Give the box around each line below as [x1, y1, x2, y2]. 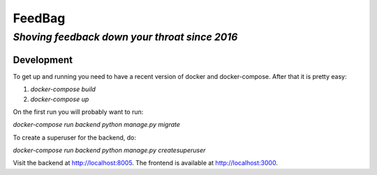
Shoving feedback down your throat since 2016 [13, 31, 238, 43]
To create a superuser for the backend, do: [13, 133, 136, 142]
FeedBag [13, 10, 66, 26]
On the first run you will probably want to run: [13, 107, 144, 116]
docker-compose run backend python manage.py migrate [13, 121, 181, 129]
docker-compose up [30, 95, 89, 103]
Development [13, 54, 73, 66]
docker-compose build [30, 85, 96, 93]
